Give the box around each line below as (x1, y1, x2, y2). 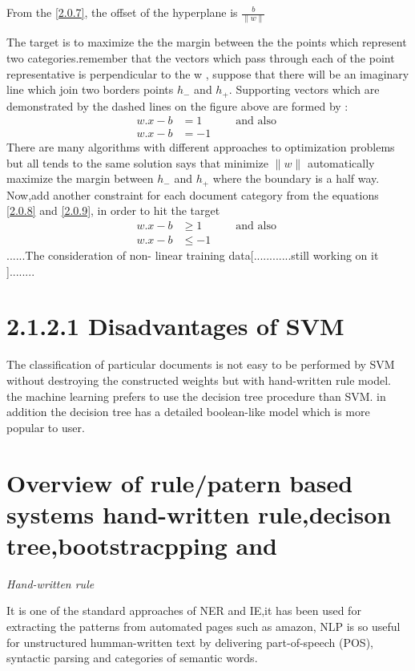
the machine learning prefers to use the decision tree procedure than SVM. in (6, 387, 386, 404)
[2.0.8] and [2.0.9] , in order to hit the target (6, 202, 220, 219)
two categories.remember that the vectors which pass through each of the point (6, 49, 395, 66)
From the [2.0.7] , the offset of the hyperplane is (6, 4, 238, 20)
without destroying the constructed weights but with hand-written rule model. (6, 372, 391, 388)
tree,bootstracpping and (6, 528, 277, 561)
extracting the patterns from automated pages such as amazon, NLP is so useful (6, 618, 401, 635)
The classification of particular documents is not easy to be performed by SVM (6, 356, 395, 373)
